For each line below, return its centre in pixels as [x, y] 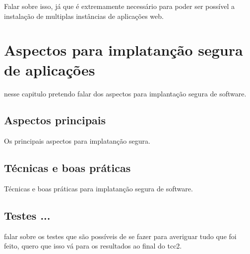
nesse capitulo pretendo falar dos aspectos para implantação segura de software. [125, 93]
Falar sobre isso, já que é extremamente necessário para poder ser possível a [119, 6]
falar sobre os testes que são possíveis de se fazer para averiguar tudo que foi [120, 236]
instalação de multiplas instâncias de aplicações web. [84, 16]
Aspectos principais [55, 120]
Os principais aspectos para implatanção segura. [77, 141]
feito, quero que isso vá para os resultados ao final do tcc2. [93, 246]
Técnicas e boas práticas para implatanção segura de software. [98, 189]
